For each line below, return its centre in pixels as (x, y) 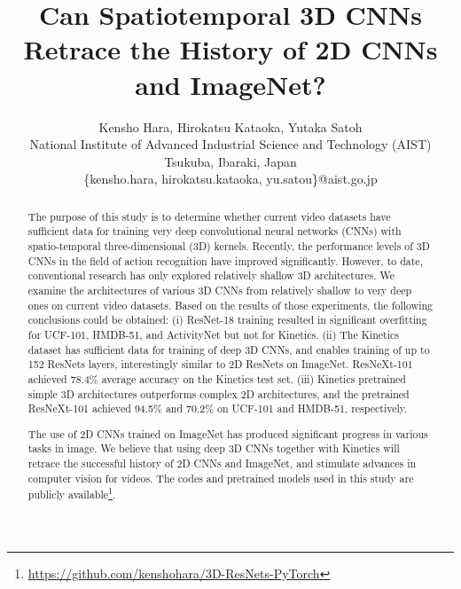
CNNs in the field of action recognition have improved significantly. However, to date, (225, 260)
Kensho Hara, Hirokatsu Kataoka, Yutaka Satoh (230, 126)
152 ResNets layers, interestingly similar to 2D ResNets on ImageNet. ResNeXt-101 (220, 364)
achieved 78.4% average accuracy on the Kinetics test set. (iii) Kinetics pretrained (217, 378)
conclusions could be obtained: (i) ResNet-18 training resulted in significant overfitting (227, 320)
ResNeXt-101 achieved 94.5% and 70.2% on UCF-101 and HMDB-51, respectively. (218, 408)
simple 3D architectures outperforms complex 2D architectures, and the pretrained (219, 393)
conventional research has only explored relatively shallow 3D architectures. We (211, 275)
